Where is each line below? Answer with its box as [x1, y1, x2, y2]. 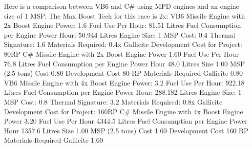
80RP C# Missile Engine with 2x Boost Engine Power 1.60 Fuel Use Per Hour [4, 48, 239, 59]
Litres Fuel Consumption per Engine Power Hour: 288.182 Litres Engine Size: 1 [4, 87, 242, 97]
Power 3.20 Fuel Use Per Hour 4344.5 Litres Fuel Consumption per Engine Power [4, 116, 248, 126]
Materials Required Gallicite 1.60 [4, 135, 103, 145]
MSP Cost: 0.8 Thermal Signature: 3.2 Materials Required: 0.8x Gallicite [4, 96, 223, 106]
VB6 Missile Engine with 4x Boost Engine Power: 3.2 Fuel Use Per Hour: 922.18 [4, 77, 245, 87]
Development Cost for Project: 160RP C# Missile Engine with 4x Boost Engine [4, 106, 243, 116]
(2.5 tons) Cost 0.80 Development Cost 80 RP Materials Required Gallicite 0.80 [4, 68, 243, 78]
